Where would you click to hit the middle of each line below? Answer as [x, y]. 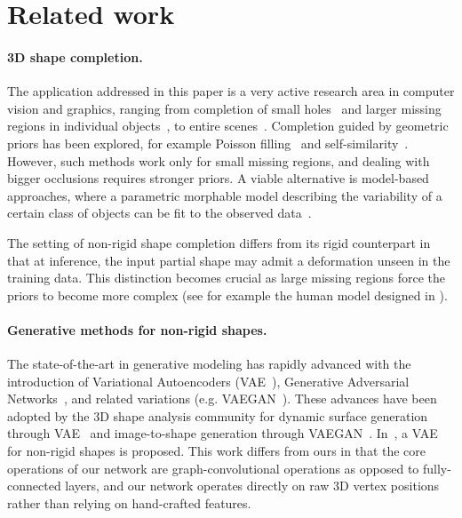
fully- [437, 468]
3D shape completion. [75, 56]
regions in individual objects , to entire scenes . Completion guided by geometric [228, 126]
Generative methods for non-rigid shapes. [137, 329]
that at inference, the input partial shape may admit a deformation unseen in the [229, 260]
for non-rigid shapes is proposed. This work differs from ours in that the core [217, 451]
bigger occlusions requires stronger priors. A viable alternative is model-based [218, 178]
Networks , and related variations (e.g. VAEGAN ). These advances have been [222, 398]
